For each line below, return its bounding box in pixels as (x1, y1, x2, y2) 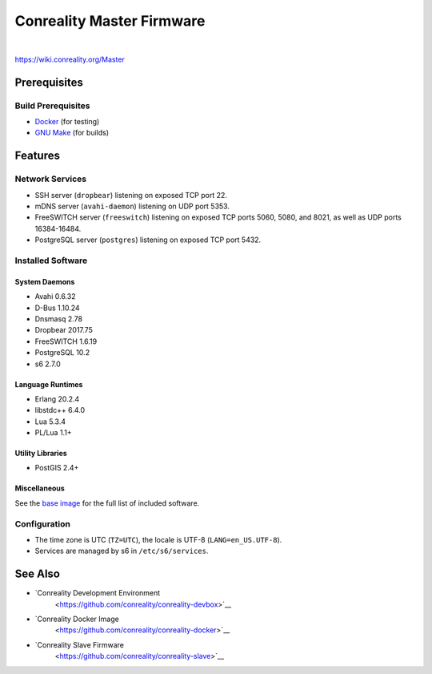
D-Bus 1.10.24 (34, 303, 80, 313)
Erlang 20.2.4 (34, 394, 80, 404)
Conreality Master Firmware (14, 12, 206, 30)
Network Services (14, 173, 87, 184)
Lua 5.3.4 (34, 417, 66, 426)
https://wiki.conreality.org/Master (14, 54, 126, 64)
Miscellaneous (14, 483, 66, 493)
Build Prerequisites (14, 100, 90, 111)
